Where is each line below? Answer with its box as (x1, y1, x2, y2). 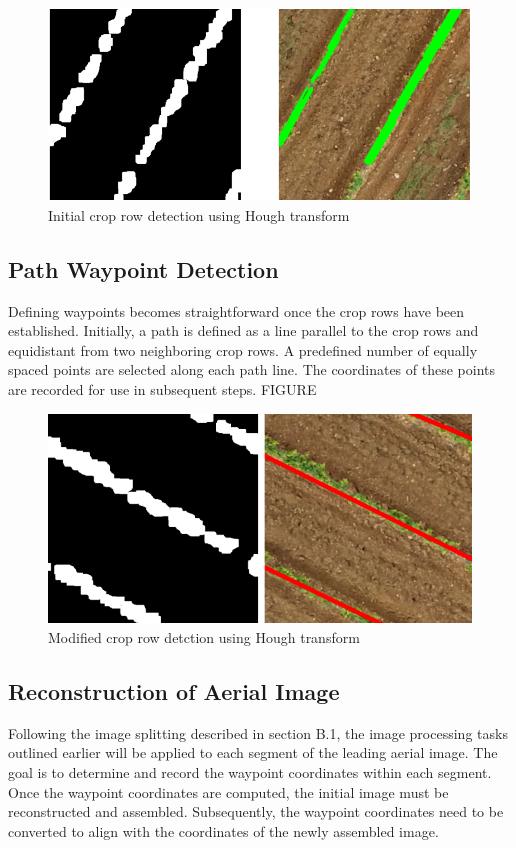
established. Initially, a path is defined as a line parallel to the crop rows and (8, 320, 479, 341)
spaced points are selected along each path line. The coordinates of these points (8, 359, 496, 380)
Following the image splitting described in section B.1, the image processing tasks (8, 722, 508, 743)
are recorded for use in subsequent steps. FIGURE (8, 379, 317, 400)
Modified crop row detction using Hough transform (48, 627, 360, 648)
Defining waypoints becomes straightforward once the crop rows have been (8, 300, 465, 321)
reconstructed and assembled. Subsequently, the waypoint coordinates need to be (8, 801, 504, 822)
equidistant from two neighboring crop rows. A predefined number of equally (8, 339, 478, 360)
